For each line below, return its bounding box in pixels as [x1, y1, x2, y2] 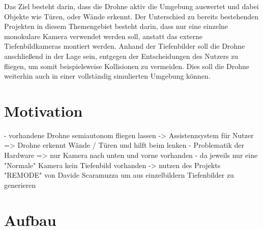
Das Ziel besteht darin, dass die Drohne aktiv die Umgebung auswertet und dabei [4, 1, 259, 11]
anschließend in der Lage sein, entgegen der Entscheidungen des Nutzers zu [4, 50, 239, 61]
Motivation [4, 100, 83, 121]
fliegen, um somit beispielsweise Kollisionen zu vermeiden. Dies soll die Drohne [4, 60, 250, 71]
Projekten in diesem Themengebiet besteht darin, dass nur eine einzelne [4, 21, 228, 31]
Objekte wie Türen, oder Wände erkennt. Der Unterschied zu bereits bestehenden [4, 11, 259, 21]
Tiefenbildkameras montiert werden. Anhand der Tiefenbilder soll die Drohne [4, 41, 245, 51]
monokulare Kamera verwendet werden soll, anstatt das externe [4, 30, 203, 41]
